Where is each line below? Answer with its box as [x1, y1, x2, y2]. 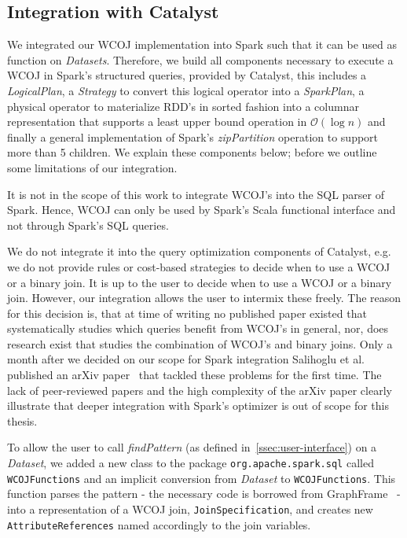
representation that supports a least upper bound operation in [7, 113, 307, 130]
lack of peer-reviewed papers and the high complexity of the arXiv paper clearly [7, 381, 392, 398]
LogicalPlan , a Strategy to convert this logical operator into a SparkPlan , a [7, 82, 365, 98]
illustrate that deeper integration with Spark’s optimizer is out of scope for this [7, 397, 389, 414]
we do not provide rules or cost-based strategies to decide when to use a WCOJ [7, 258, 390, 275]
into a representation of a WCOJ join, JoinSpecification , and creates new [7, 500, 373, 517]
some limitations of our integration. [7, 159, 178, 175]
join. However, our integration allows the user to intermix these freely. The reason [7, 289, 401, 306]
